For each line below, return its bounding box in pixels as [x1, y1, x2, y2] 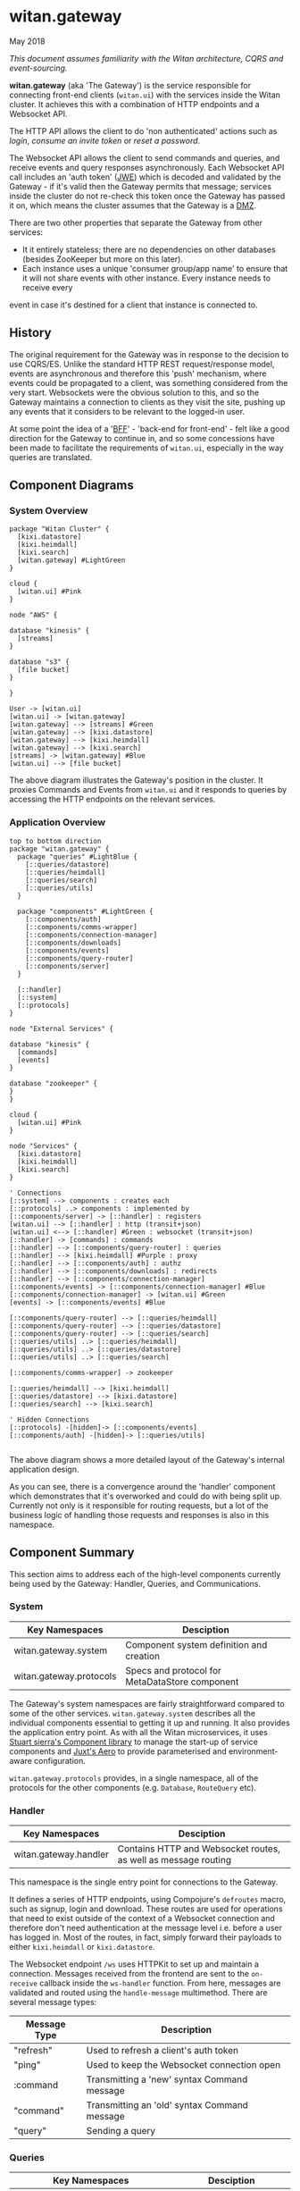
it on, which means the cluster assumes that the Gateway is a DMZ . [9, 199, 257, 211]
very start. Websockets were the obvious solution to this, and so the [9, 387, 260, 398]
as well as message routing [117, 1854, 232, 1867]
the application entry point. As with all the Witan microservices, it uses [9, 1726, 268, 1737]
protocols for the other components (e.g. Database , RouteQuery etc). [9, 1782, 257, 1792]
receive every [21, 281, 73, 292]
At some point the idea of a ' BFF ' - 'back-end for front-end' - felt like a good [9, 423, 290, 434]
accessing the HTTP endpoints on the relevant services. [9, 793, 216, 805]
